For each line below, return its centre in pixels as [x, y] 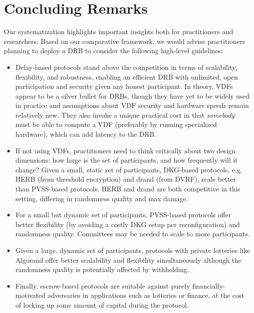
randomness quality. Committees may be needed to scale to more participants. [133, 234]
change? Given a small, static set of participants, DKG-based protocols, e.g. [129, 169]
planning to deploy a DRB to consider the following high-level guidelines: [114, 51]
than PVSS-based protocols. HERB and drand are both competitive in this [128, 189]
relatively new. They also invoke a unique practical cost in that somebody [125, 115]
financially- [209, 285]
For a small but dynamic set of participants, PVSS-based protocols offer [123, 215]
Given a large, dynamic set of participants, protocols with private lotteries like [133, 250]
